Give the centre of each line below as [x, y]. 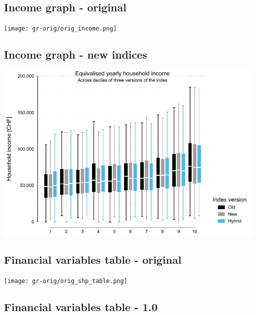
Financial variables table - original [93, 260]
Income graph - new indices [76, 54]
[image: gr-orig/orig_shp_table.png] [66, 281]
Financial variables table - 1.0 [81, 306]
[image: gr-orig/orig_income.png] [61, 29]
